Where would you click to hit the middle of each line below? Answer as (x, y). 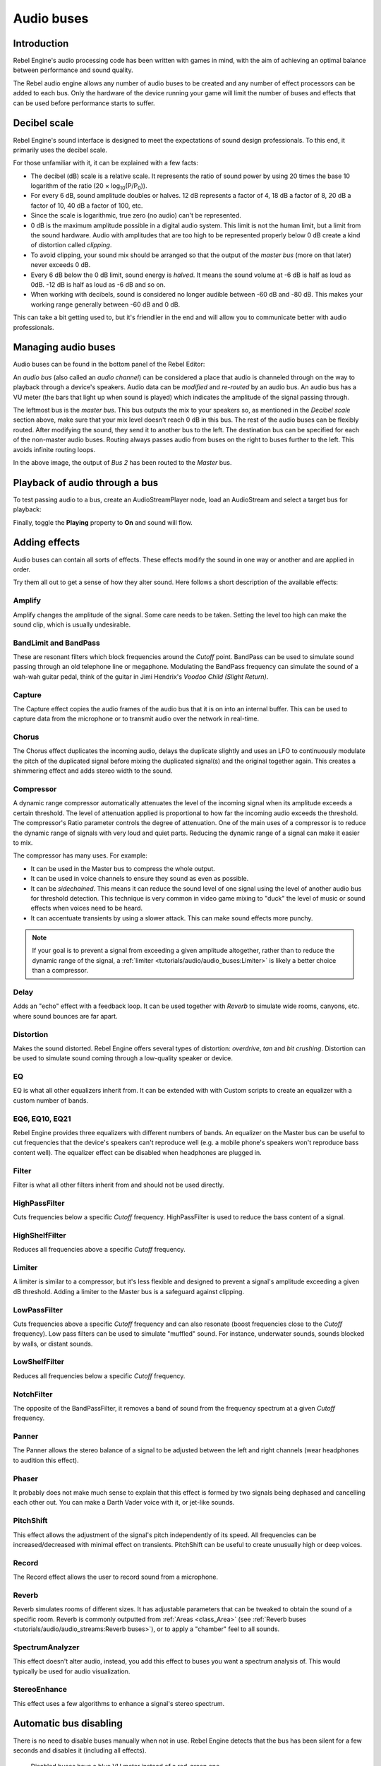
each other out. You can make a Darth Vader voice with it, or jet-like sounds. (124, 1503)
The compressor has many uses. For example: (80, 855)
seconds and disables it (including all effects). (80, 1750)
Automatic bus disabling (68, 1724)
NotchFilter (33, 1394)
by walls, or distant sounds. (53, 1344)
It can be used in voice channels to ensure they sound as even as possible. (140, 879)
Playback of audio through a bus (86, 483)
